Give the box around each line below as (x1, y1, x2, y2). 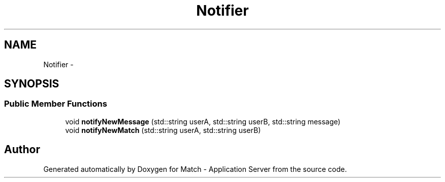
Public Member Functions (4, 99, 107, 109)
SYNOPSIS (4, 77, 59, 90)
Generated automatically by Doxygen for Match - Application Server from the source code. (43, 164, 347, 173)
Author (4, 143, 40, 156)
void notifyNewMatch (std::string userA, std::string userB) (65, 125, 261, 134)
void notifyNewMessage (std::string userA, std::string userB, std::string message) (65, 117, 341, 126)
